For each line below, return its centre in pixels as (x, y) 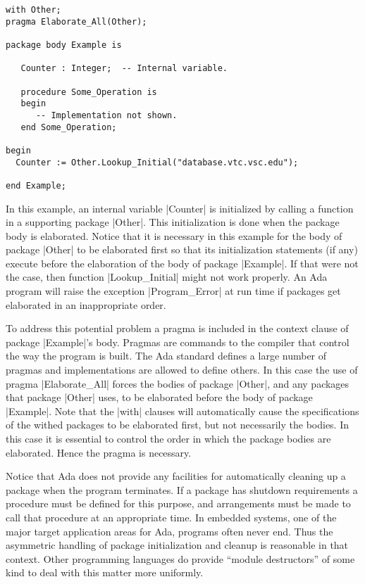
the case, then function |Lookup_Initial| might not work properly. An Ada (167, 277)
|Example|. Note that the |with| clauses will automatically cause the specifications (182, 411)
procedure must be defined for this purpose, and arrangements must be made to (178, 503)
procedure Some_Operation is (89, 92)
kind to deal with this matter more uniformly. (105, 572)
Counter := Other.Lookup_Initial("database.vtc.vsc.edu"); (157, 162)
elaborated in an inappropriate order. (86, 304)
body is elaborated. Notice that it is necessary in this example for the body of (174, 235)
